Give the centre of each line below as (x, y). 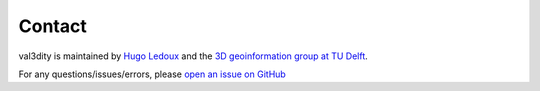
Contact (52, 26)
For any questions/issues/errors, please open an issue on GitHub (152, 74)
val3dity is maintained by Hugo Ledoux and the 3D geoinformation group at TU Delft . (193, 56)
